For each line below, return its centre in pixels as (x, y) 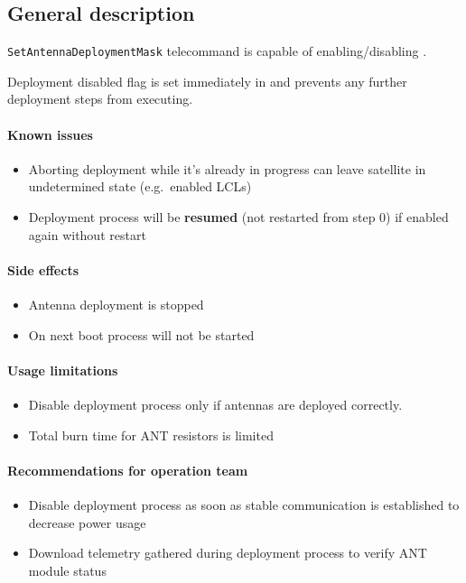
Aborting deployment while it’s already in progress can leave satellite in (227, 168)
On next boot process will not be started (141, 334)
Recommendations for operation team (128, 470)
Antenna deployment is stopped (116, 305)
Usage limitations (63, 370)
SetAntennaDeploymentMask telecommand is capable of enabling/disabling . (217, 51)
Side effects (43, 269)
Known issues (50, 134)
